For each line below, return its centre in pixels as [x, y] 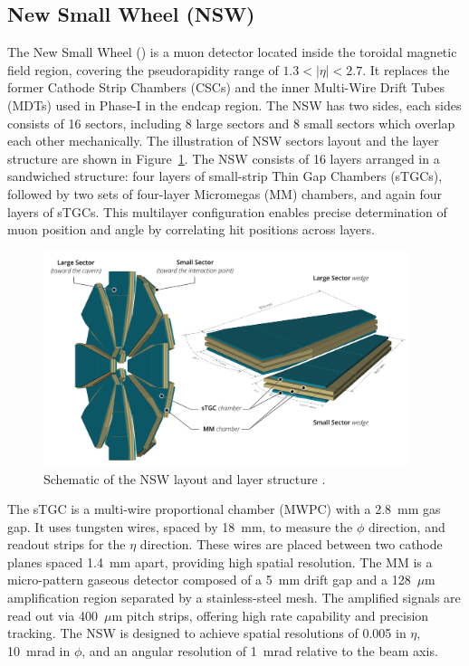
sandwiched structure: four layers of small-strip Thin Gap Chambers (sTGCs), [225, 176]
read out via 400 [53, 615]
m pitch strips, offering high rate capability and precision [270, 615]
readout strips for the [67, 544]
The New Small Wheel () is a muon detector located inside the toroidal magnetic [232, 52]
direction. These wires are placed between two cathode [291, 544]
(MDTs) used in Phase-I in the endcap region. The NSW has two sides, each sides [234, 105]
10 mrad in [39, 650]
